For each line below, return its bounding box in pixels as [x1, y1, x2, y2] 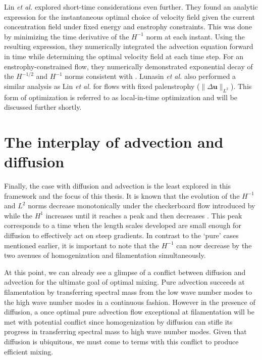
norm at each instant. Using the [146, 31, 245, 41]
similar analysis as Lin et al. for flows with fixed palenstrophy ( [4, 80, 200, 91]
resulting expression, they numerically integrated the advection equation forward [4, 41, 253, 52]
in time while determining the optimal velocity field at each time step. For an [4, 51, 243, 61]
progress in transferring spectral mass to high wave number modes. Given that [4, 326, 247, 337]
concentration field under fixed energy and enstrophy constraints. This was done [4, 21, 252, 32]
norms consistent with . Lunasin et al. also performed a [65, 71, 236, 81]
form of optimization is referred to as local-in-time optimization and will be [4, 92, 237, 102]
